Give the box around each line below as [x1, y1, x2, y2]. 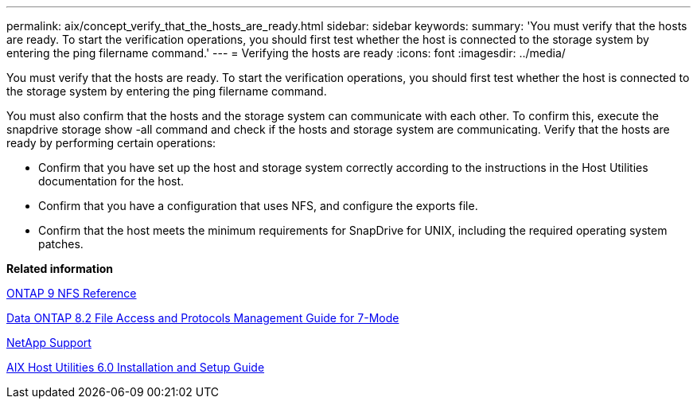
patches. [38, 237, 84, 251]
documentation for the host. [38, 174, 185, 188]
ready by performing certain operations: [6, 136, 216, 150]
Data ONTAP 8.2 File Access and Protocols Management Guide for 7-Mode [6, 311, 399, 325]
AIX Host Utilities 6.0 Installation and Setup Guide [6, 360, 265, 374]
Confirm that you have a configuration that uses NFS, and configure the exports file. [38, 199, 478, 212]
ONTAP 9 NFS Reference [6, 286, 137, 300]
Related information [6, 262, 114, 275]
